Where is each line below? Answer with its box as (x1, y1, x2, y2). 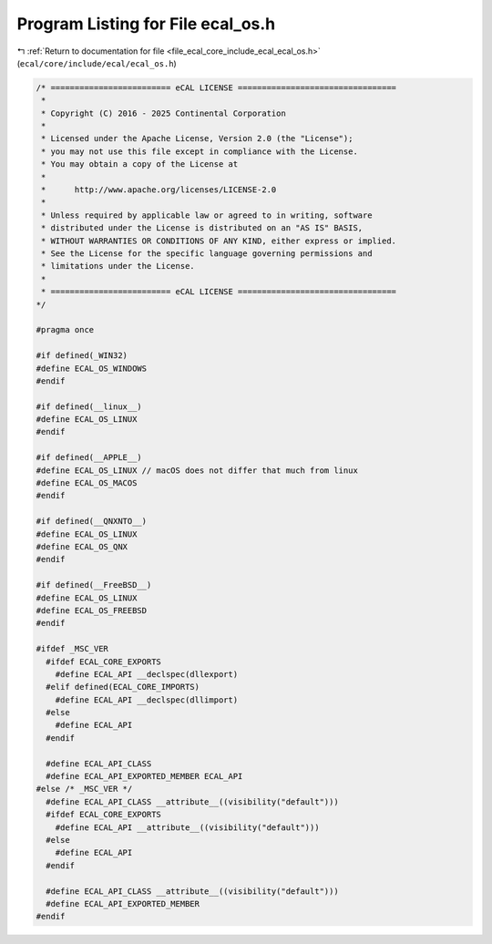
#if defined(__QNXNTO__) (36, 516, 148, 527)
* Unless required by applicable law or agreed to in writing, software (41, 210, 373, 221)
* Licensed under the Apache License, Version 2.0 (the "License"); (41, 133, 354, 144)
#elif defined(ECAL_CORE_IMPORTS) (46, 682, 200, 693)
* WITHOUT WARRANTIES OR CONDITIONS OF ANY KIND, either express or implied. (41, 235, 396, 246)
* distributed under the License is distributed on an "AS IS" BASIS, (41, 223, 364, 233)
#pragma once (36, 324, 95, 335)
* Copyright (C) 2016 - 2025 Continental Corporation (41, 108, 286, 118)
